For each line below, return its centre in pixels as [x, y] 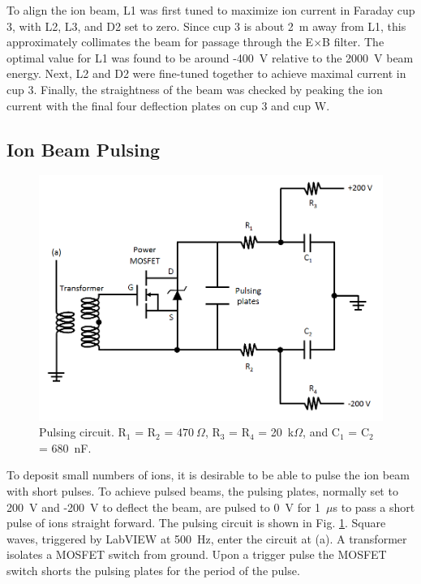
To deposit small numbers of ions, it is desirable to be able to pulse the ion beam [208, 475]
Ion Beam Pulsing [84, 149]
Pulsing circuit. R [83, 432]
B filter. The [353, 42]
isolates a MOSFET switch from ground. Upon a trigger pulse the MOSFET [197, 554]
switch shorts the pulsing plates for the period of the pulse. [153, 570]
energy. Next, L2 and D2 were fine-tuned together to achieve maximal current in [206, 73]
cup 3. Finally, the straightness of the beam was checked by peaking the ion [195, 89]
